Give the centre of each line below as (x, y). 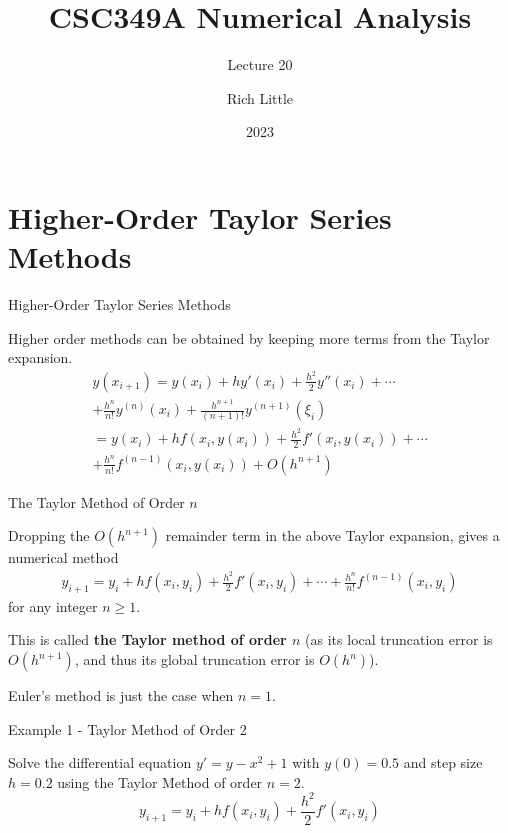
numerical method (63, 557)
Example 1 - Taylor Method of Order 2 (127, 728)
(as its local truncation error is (399, 639)
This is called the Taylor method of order (147, 639)
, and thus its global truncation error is (194, 659)
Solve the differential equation (100, 762)
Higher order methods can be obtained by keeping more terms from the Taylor (249, 337)
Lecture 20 (260, 64)
